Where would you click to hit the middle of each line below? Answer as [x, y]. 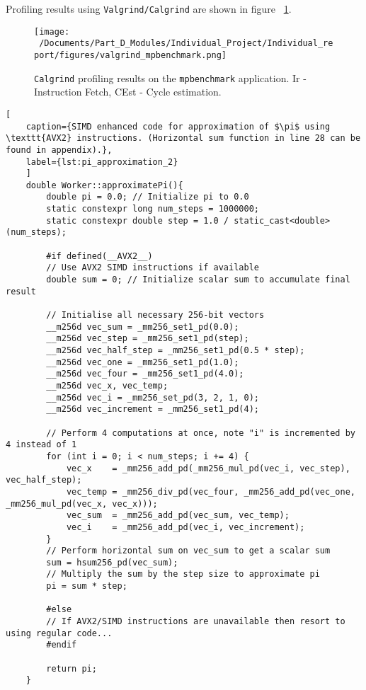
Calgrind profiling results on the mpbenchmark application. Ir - [170, 77]
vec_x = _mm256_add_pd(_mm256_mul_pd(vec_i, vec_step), [208, 468]
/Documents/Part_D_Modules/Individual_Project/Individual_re [186, 44]
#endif [62, 645]
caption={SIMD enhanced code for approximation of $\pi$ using [178, 126]
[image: [52, 31]
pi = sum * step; [87, 586]
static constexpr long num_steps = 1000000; [153, 209]
